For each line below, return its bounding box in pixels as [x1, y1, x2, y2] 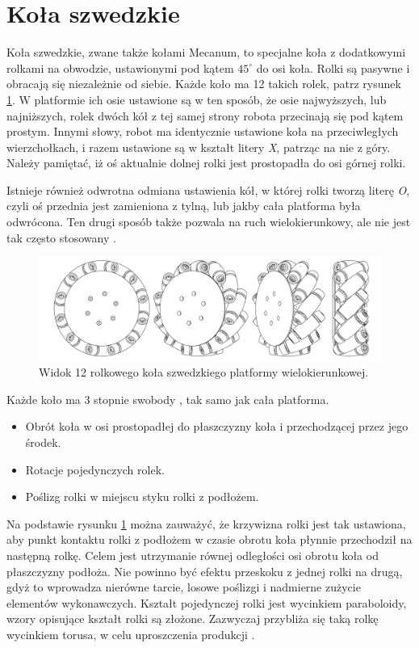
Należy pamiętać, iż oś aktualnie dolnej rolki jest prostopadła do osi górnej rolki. [6, 154, 406, 171]
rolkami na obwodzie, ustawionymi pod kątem [6, 59, 234, 76]
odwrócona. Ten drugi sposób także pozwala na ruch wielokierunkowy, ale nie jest [6, 213, 411, 230]
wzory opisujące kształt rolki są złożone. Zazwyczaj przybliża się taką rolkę [6, 610, 379, 627]
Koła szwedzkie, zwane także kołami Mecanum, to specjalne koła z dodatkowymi [6, 44, 406, 61]
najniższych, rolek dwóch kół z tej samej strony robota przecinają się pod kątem [6, 107, 404, 124]
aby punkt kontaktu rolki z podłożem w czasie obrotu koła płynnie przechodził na [6, 531, 413, 548]
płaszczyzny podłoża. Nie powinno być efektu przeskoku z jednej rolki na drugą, [6, 562, 403, 579]
